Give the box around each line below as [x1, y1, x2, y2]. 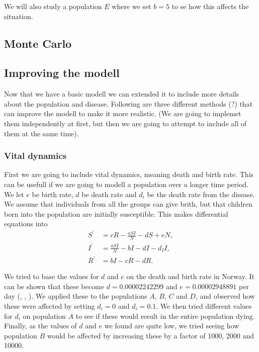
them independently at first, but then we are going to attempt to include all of [4, 118, 247, 128]
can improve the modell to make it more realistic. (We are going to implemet [4, 108, 241, 119]
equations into [4, 218, 48, 229]
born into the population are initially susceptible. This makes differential [4, 208, 228, 219]
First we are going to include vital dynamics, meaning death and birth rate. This [4, 169, 254, 180]
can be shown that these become [4, 281, 104, 291]
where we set [112, 1, 151, 11]
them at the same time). [4, 128, 79, 138]
